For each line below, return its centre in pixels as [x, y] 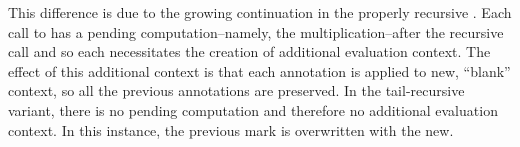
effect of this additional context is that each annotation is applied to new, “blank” [259, 70]
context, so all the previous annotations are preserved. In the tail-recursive [236, 90]
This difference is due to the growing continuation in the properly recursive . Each [260, 12]
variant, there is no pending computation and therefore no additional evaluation [253, 109]
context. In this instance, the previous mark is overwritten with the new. [231, 129]
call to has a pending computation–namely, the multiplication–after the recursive [256, 31]
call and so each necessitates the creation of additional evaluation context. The [249, 51]
